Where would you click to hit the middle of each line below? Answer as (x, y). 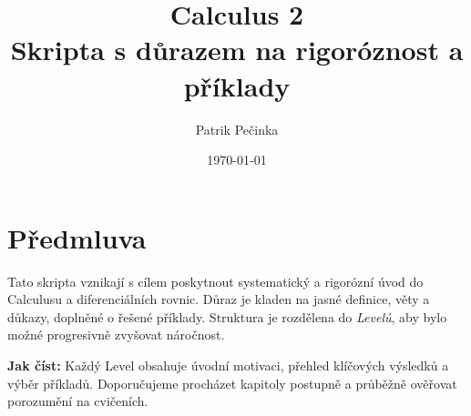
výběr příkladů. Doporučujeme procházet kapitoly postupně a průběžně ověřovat (232, 383)
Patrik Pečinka (237, 129)
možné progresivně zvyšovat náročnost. (116, 335)
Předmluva (77, 237)
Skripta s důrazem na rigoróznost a (237, 50)
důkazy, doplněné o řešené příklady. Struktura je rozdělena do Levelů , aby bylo (227, 316)
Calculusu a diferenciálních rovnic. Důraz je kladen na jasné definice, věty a (219, 299)
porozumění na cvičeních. (78, 401)
